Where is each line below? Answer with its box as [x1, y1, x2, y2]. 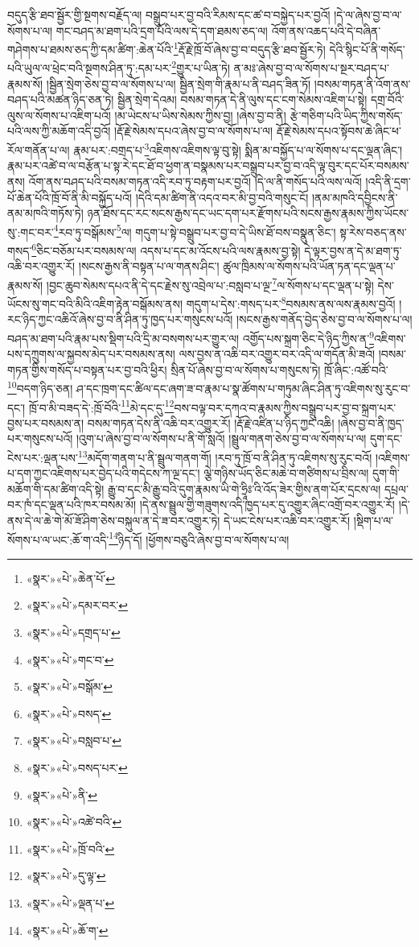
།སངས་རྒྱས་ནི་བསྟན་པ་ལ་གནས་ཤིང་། [78, 258, 220, 275]
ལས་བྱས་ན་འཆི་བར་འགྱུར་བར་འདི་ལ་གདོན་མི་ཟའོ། [179, 345, 376, 362]
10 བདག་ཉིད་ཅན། [7, 378, 73, 396]
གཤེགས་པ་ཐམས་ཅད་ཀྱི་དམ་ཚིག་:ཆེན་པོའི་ [7, 40, 174, 57]
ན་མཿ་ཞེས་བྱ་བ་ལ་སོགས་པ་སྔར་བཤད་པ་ [233, 60, 389, 77]
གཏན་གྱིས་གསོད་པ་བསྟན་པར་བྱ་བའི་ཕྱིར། [7, 361, 167, 378]
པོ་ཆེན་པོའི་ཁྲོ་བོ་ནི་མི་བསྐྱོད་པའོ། [7, 188, 132, 205]
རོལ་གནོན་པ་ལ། [7, 141, 70, 158]
